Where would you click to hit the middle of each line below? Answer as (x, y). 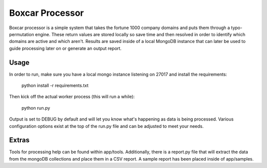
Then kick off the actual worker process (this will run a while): (72, 97)
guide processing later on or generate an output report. (66, 48)
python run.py (36, 108)
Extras (19, 140)
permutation (22, 34)
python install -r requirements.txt (55, 85)
